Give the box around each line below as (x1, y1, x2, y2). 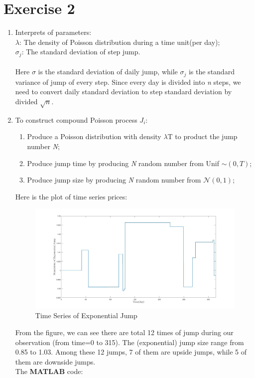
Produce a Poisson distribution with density (27, 131, 161, 142)
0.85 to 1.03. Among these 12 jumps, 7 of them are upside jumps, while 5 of (15, 347, 247, 357)
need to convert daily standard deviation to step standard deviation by (15, 86, 232, 97)
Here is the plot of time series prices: (15, 191, 127, 201)
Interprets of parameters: (15, 27, 92, 37)
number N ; (27, 141, 60, 151)
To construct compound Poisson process (15, 114, 137, 125)
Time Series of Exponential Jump (35, 310, 137, 321)
